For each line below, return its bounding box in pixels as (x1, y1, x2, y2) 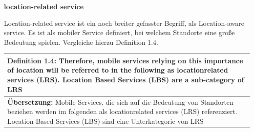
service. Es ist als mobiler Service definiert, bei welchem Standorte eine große (4, 27, 235, 38)
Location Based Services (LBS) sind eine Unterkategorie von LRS (7, 115, 204, 126)
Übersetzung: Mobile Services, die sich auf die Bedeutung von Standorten (7, 96, 233, 107)
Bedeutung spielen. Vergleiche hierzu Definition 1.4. (4, 37, 158, 47)
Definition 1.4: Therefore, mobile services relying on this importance (7, 55, 243, 65)
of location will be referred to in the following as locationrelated (7, 65, 228, 75)
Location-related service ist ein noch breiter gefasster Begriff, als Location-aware (4, 18, 244, 28)
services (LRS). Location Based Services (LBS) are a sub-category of (7, 75, 244, 85)
